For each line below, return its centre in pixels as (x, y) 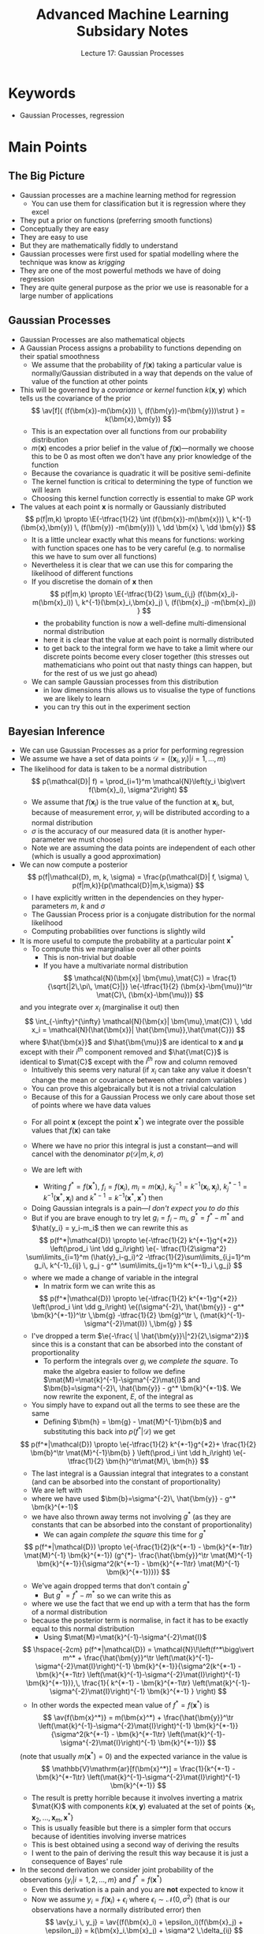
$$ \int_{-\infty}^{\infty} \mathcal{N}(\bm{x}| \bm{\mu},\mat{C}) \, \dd (138, 1021)
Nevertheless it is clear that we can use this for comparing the (132, 565)
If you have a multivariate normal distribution (115, 966)
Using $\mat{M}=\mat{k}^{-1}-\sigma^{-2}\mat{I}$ (125, 1637)
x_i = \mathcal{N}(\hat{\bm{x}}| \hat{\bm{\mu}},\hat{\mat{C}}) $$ (138, 1030)
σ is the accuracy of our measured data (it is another (117, 831)
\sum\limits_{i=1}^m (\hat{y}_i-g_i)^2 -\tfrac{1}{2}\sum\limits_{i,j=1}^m (138, 1257)
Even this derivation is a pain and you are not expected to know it (138, 1890)
